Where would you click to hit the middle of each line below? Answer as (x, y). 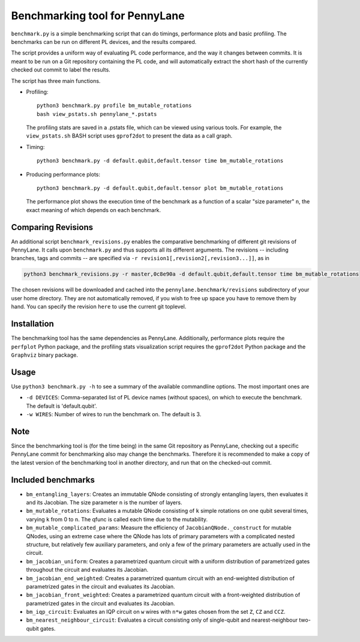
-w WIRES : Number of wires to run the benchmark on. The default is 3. (114, 414)
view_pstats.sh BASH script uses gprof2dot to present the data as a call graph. (129, 136)
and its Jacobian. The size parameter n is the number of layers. (104, 502)
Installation (32, 324)
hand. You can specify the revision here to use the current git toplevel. (99, 307)
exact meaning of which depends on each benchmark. (94, 210)
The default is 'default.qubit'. (61, 406)
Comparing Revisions (52, 227)
